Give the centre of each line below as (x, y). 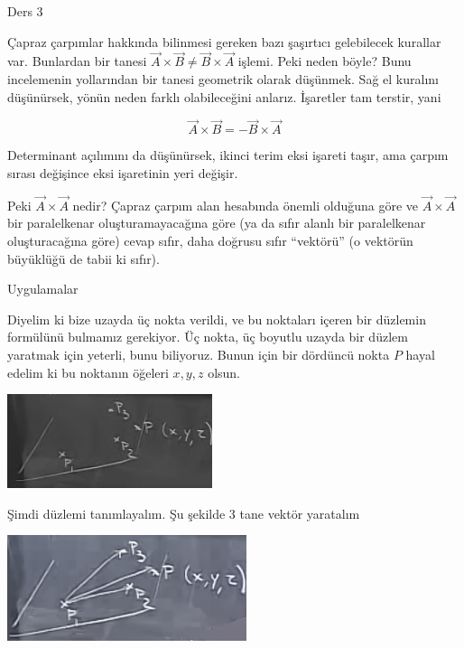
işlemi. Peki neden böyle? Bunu (325, 61)
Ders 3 (25, 11)
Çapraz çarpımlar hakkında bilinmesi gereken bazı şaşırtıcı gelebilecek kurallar (224, 41)
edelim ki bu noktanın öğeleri (88, 372)
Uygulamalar (43, 289)
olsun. (224, 372)
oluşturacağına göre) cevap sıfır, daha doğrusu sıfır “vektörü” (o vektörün (210, 240)
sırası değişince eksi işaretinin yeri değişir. (123, 173)
